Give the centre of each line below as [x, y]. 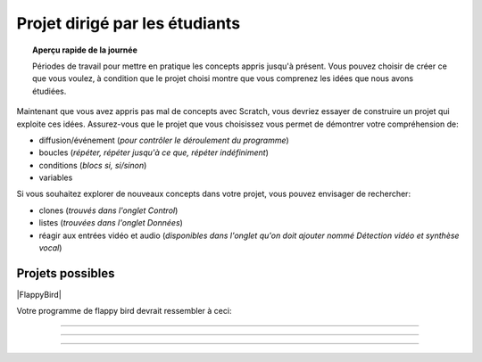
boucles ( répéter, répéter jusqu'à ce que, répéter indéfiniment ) [154, 152]
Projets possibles [66, 273]
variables [56, 177]
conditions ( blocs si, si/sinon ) [93, 165]
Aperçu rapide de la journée [85, 50]
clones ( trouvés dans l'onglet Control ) [108, 210]
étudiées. [50, 91]
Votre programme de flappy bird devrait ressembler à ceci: [124, 311]
